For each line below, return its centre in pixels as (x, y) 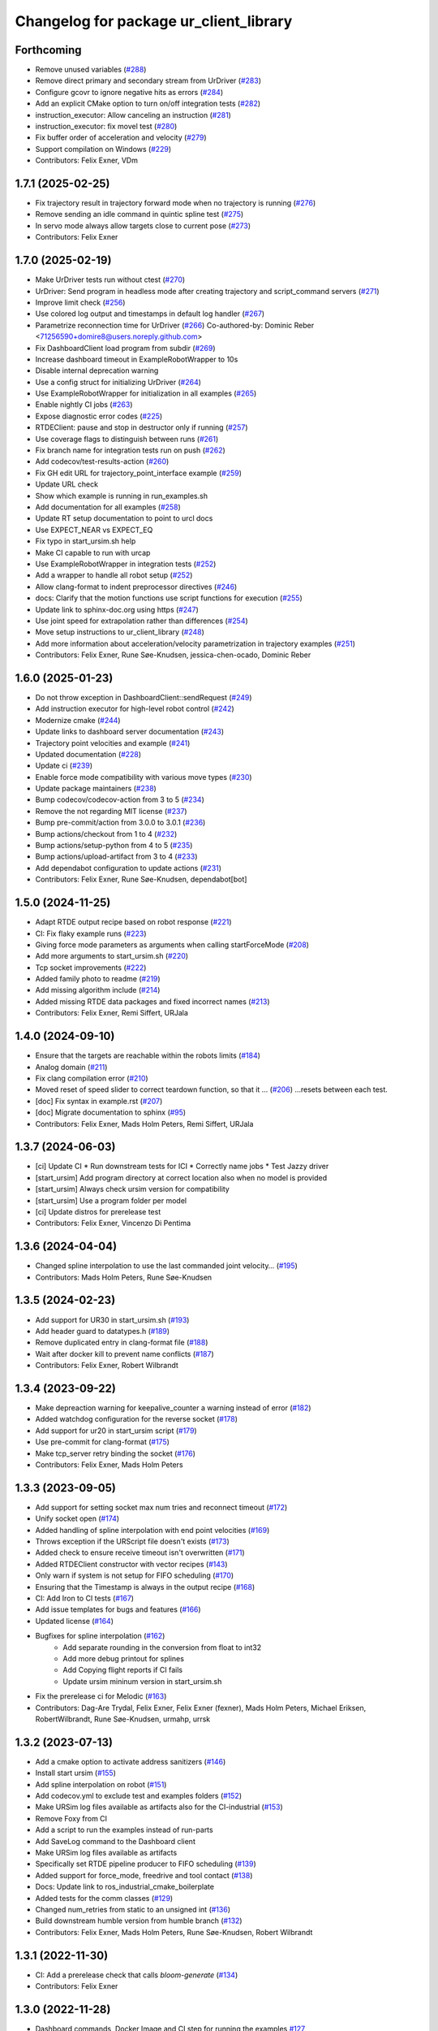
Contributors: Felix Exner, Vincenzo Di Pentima (113, 1223)
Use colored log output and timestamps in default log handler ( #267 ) (150, 314)
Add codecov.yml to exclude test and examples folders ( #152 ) (139, 1796)
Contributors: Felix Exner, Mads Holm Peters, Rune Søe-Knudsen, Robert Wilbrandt (174, 1932)
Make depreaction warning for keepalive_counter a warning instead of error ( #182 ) (173, 1408)
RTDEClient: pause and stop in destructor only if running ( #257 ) (142, 427)
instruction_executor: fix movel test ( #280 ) (106, 127)
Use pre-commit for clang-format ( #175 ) (103, 1442)
